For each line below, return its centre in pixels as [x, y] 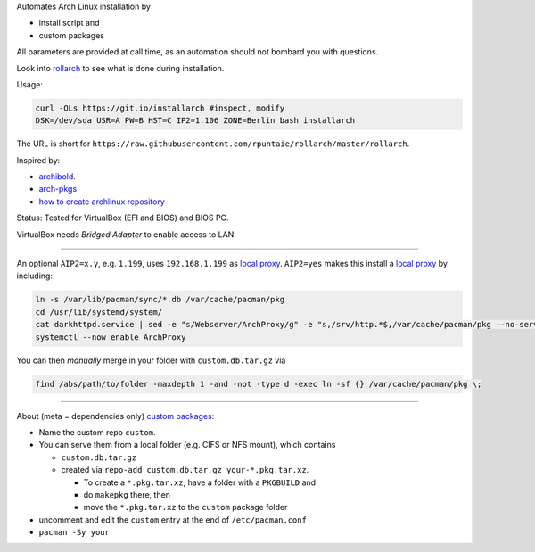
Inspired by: [38, 160]
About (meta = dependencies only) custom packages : [115, 416]
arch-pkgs [58, 189]
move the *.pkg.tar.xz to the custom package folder [185, 507]
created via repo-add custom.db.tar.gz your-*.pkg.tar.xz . [185, 470]
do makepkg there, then [127, 494]
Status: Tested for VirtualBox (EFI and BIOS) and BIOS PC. [123, 218]
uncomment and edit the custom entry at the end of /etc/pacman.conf [173, 519]
